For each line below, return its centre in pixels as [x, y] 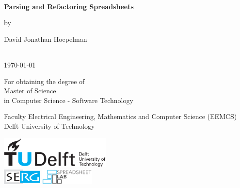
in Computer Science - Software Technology [69, 100]
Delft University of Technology [49, 126]
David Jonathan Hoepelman [46, 39]
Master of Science [30, 91]
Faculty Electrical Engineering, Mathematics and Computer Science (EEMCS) [120, 116]
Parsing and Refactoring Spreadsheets [69, 6]
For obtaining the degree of [44, 81]
